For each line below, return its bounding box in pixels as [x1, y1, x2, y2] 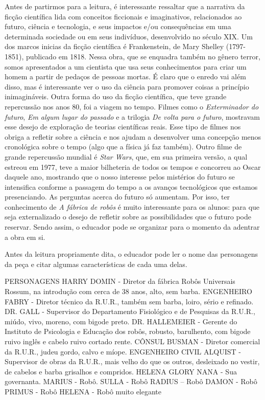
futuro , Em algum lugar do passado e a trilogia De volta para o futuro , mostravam [5, 111, 260, 122]
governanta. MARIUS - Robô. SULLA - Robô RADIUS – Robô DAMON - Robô [5, 376, 257, 387]
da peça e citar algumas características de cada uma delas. [5, 258, 187, 269]
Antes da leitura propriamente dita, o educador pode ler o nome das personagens [5, 249, 258, 259]
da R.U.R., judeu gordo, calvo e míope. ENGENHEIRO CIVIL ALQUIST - [5, 346, 241, 357]
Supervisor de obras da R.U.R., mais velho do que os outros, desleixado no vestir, [5, 356, 260, 367]
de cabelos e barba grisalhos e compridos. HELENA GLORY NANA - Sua [5, 366, 237, 376]
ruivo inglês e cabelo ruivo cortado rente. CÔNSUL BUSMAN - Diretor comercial [5, 336, 260, 346]
